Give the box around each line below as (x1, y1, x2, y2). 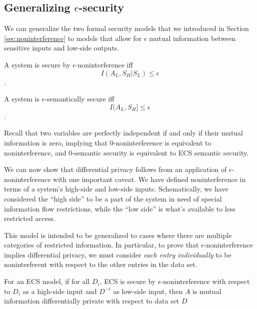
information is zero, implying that (4, 137, 108, 147)
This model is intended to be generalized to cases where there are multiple (4, 229, 232, 240)
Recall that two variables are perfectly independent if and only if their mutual (4, 127, 243, 138)
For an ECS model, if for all (4, 276, 90, 286)
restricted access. (4, 213, 55, 223)
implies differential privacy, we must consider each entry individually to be (4, 249, 231, 259)
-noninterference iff (75, 59, 133, 69)
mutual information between (149, 32, 236, 43)
